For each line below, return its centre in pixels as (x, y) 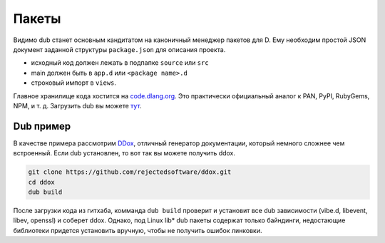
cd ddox (41, 182)
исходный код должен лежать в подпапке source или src (120, 63)
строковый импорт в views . (74, 83)
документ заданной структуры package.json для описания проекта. (119, 49)
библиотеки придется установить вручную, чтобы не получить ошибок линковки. (138, 230)
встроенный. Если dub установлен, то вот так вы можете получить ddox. (124, 153)
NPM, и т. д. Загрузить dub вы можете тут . (77, 105)
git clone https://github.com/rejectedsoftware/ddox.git (130, 172)
